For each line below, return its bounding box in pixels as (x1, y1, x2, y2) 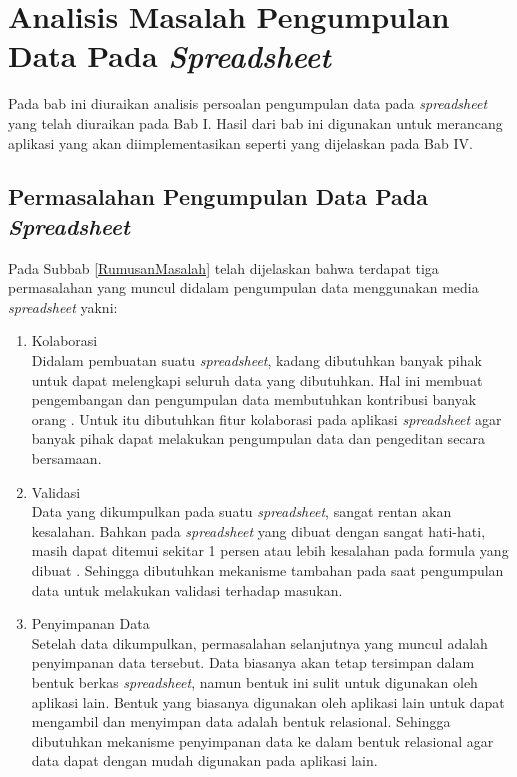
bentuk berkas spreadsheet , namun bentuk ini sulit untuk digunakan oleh (31, 671, 478, 692)
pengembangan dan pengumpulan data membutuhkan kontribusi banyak (31, 389, 477, 410)
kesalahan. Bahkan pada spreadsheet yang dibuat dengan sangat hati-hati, (31, 520, 486, 541)
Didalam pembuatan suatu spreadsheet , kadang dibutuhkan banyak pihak (31, 350, 482, 371)
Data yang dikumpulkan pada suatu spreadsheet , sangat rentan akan (31, 501, 452, 522)
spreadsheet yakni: (8, 296, 118, 317)
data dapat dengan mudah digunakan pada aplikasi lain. (31, 750, 378, 771)
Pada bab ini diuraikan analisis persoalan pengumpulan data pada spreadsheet (8, 93, 488, 114)
